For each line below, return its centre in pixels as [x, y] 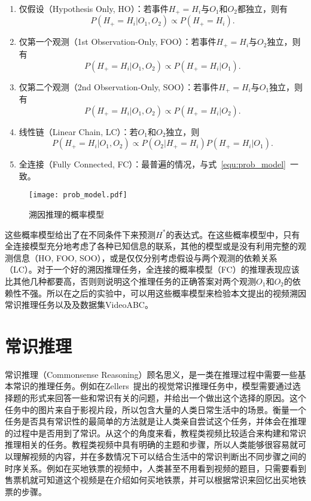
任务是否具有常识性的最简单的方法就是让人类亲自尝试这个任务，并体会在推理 [155, 421]
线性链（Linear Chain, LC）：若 [78, 131]
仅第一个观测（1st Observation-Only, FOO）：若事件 [118, 42]
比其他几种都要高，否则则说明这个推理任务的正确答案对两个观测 [130, 281]
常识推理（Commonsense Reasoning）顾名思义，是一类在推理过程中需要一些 [151, 374]
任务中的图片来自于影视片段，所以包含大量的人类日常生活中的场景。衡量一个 [155, 409]
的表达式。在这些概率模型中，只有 [233, 234]
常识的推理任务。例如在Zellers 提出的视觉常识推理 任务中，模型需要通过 [153, 386]
